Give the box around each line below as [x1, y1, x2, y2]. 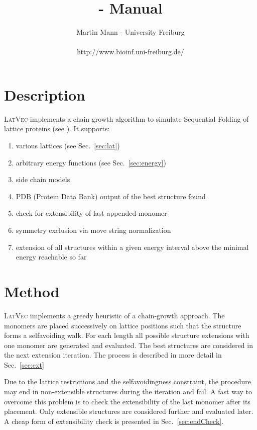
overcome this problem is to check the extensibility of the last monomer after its [4, 396, 250, 406]
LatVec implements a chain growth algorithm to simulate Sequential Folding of [4, 113, 249, 124]
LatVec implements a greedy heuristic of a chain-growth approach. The [4, 310, 225, 320]
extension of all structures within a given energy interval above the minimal [16, 241, 249, 252]
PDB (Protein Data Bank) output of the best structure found [16, 191, 206, 201]
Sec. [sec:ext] [4, 359, 44, 370]
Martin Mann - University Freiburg [76, 27, 185, 37]
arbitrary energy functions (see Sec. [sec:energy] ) [16, 157, 166, 167]
